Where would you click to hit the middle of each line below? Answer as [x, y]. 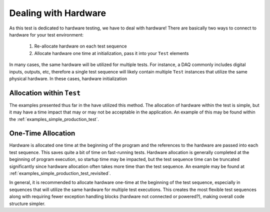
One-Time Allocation [42, 133]
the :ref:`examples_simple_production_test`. [54, 119]
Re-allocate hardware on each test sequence [80, 46]
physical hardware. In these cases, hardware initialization [68, 78]
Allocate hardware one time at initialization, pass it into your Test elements [111, 53]
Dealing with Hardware [58, 13]
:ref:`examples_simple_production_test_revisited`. [60, 173]
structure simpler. [27, 203]
